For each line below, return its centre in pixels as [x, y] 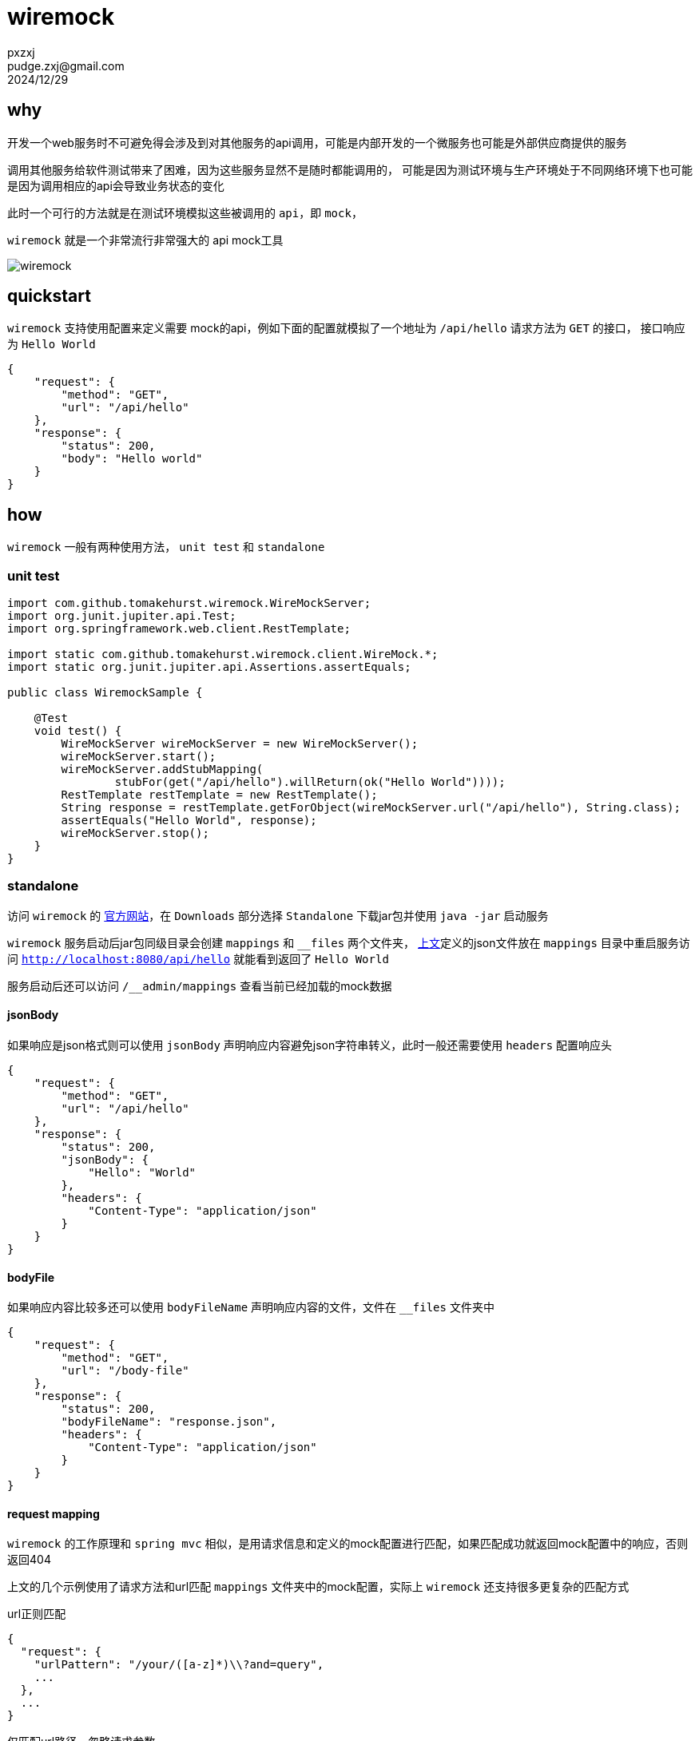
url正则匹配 [37, 1614]
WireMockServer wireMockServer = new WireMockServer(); [240, 744]
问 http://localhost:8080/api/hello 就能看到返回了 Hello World [198, 958]
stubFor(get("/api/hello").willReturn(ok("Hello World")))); [310, 782]
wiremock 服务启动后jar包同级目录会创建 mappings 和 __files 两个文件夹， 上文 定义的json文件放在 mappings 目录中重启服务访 [349, 942]
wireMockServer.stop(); [135, 833]
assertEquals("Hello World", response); [189, 821]
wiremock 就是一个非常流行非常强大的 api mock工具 [145, 240]
